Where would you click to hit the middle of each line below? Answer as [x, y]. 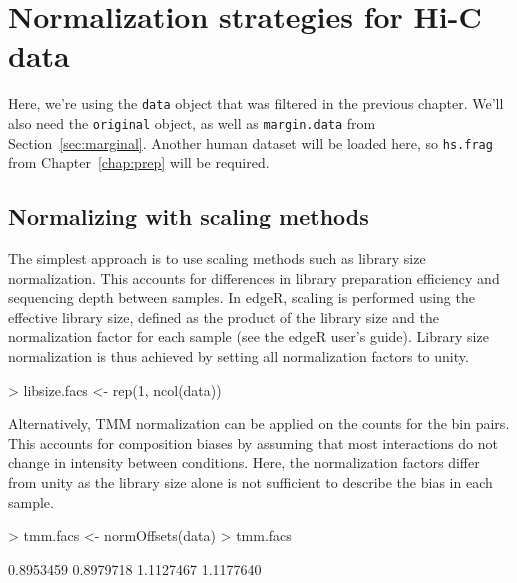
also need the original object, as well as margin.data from [192, 122]
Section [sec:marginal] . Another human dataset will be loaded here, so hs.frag [250, 142]
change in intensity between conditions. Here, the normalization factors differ [244, 462]
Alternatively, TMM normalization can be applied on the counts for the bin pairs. [259, 423]
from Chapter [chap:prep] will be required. [139, 162]
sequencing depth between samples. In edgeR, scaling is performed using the [241, 297]
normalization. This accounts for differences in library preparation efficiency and [254, 277]
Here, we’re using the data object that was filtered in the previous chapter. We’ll [256, 103]
